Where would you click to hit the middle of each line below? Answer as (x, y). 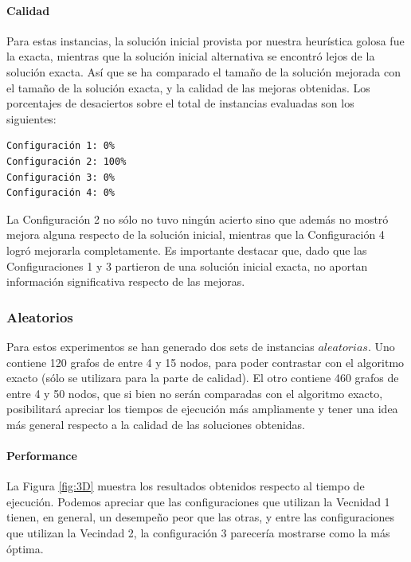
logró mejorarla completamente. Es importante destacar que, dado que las (187, 250)
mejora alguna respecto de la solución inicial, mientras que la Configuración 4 (196, 234)
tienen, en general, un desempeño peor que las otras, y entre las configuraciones (201, 517)
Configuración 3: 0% (61, 177)
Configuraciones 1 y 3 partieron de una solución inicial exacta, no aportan (187, 265)
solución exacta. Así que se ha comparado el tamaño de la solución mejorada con (204, 71)
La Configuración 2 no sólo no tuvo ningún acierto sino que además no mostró (198, 219)
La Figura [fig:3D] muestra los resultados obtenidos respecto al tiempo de (186, 486)
